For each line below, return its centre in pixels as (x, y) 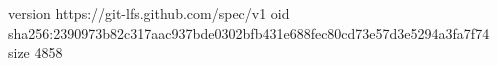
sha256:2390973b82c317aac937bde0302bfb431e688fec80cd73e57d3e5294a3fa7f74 (249, 32)
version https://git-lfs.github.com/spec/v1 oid (149, 13)
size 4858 (35, 52)
